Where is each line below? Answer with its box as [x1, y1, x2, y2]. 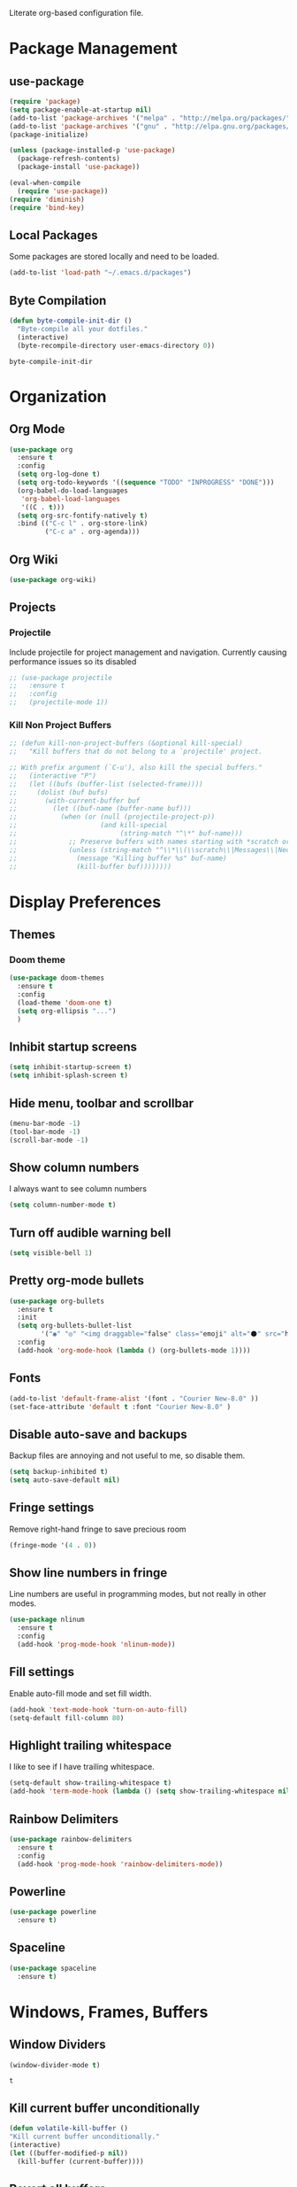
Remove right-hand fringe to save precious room [9, 1524, 187, 1534]
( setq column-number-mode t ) [9, 1200, 117, 1210]
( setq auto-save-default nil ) [9, 1476, 121, 1485]
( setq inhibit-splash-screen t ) [9, 1071, 128, 1080]
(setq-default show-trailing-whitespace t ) [9, 1779, 172, 1788]
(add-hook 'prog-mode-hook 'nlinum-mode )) [17, 1640, 176, 1649]
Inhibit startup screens [9, 1039, 138, 1054]
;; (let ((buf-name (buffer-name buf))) [9, 804, 192, 813]
